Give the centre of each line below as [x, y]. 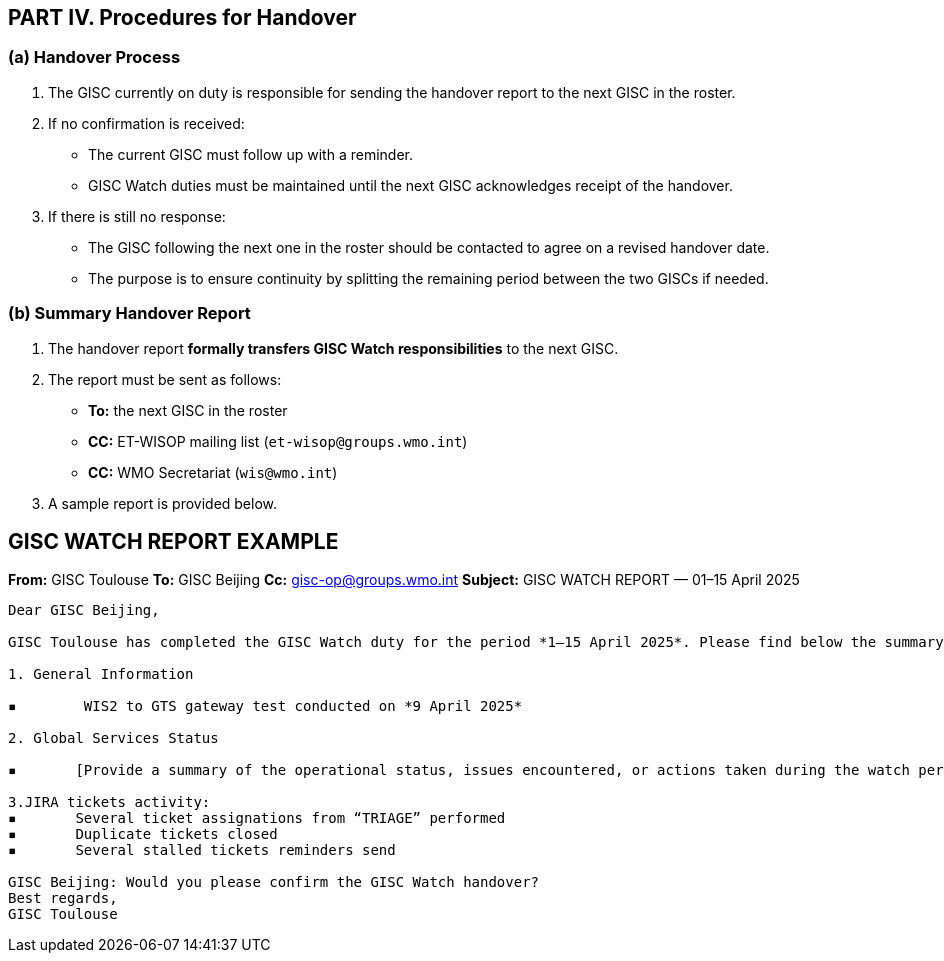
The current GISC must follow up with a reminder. [250, 154]
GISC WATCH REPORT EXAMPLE [173, 541]
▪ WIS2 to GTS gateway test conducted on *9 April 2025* [265, 706]
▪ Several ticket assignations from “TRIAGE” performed [257, 818]
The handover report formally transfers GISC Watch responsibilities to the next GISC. [333, 348]
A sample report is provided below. [163, 503]
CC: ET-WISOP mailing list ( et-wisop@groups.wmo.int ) [278, 441]
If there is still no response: [137, 216]
